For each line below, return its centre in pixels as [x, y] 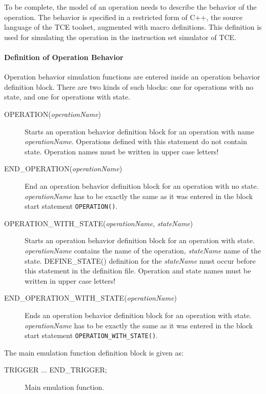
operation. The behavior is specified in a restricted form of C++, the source [124, 17]
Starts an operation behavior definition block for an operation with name [139, 131]
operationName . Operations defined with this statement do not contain [136, 141]
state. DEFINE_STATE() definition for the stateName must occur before [140, 260]
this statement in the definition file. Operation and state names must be [138, 271]
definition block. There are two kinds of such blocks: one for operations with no [129, 86]
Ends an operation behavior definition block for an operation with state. [138, 315]
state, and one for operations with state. [67, 97]
